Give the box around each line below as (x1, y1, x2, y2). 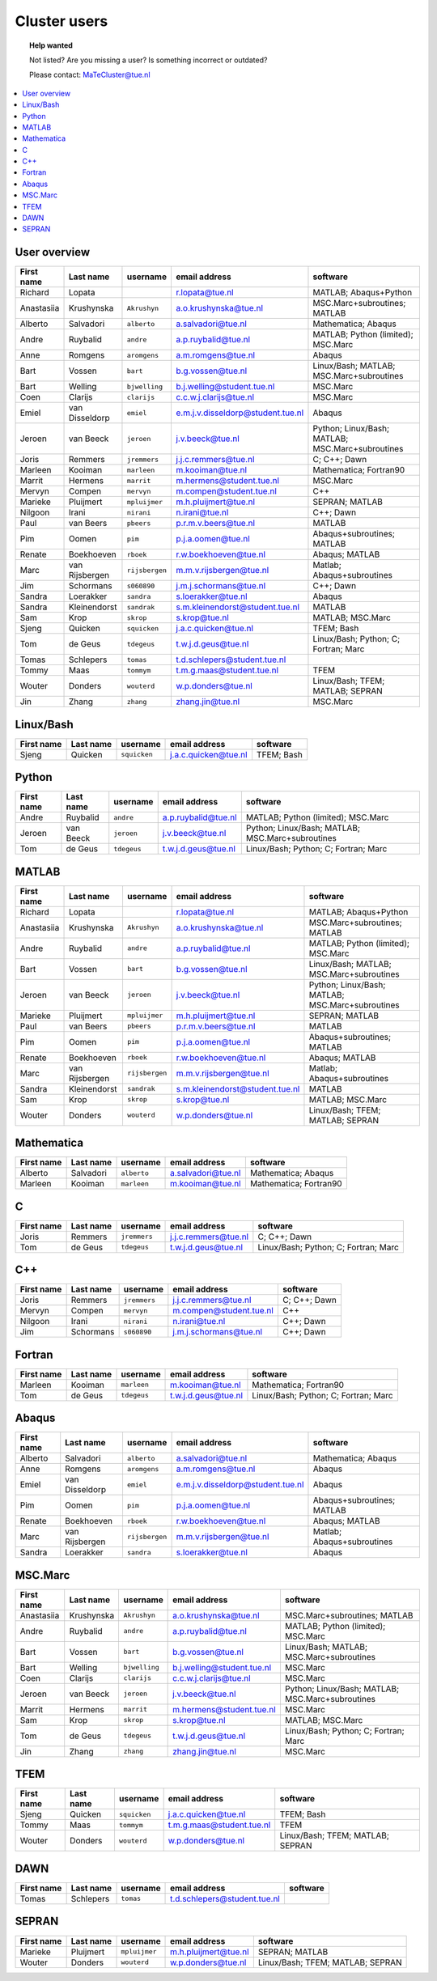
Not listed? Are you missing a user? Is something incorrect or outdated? (29, 55, 268, 65)
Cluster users (15, 12, 108, 30)
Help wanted (29, 40, 73, 50)
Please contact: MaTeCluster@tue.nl (29, 70, 151, 80)
